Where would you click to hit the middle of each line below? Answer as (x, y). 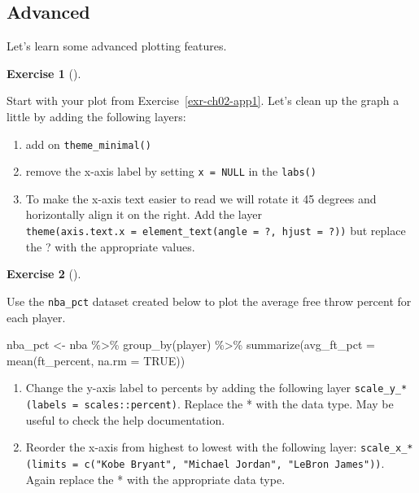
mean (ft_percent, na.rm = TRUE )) (96, 360)
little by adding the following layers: (96, 116)
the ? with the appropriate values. (110, 246)
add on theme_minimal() (88, 144)
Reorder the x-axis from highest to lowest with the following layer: (191, 447)
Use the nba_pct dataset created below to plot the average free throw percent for (209, 301)
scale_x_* (387, 449)
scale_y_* (381, 389)
